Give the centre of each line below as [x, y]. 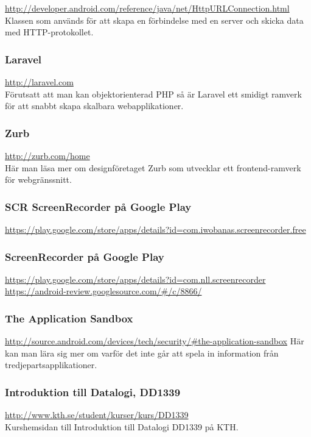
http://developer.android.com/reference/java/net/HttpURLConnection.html [147, 8]
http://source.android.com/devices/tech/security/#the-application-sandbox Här [155, 341]
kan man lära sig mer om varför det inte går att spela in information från [142, 353]
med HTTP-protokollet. [49, 32]
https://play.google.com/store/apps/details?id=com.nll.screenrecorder [135, 279]
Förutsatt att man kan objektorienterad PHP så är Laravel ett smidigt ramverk [153, 94]
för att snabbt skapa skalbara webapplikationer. [94, 106]
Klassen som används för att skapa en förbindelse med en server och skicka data [154, 20]
